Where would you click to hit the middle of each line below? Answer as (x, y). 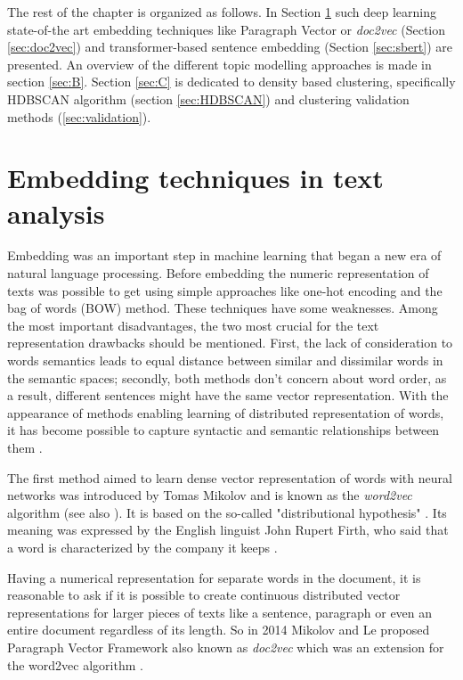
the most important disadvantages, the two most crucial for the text (193, 325)
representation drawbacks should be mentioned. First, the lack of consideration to (230, 343)
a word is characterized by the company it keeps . (142, 547)
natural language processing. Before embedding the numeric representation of (218, 273)
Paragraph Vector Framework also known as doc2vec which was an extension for (226, 647)
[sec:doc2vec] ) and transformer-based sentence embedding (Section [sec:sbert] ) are (230, 47)
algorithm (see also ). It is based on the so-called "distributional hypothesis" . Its (227, 512)
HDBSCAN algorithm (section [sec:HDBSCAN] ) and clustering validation (208, 98)
